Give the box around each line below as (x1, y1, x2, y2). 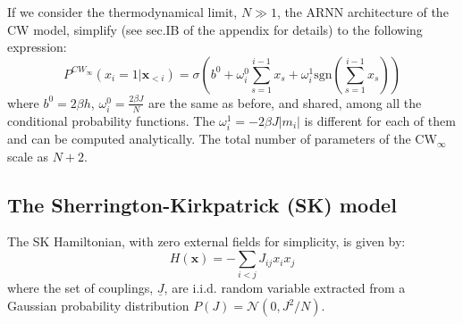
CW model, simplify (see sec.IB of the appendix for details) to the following (7, 20, 423, 38)
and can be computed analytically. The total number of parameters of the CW (7, 129, 437, 148)
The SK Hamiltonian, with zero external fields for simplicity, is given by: (7, 232, 406, 251)
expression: (7, 37, 67, 56)
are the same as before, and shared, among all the (148, 93, 422, 112)
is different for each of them (304, 111, 456, 129)
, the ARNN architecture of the (276, 3, 449, 21)
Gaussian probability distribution (7, 296, 189, 314)
